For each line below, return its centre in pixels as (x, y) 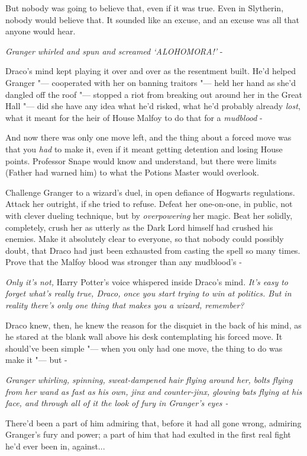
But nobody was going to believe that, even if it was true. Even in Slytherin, (145, 8)
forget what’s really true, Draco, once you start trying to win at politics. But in (148, 293)
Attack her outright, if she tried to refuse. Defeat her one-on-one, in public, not (149, 204)
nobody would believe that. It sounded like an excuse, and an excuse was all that (152, 19)
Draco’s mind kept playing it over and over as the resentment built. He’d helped (151, 71)
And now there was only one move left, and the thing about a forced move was (148, 137)
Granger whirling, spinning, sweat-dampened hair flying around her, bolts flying (149, 380)
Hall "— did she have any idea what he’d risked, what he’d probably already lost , (153, 106)
